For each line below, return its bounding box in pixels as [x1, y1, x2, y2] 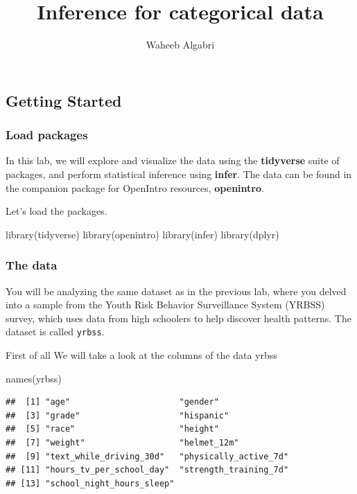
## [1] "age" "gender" [6, 397, 219, 407]
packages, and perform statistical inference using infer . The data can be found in [6, 166, 352, 181]
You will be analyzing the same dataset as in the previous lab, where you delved [6, 283, 347, 298]
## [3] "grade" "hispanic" [6, 410, 229, 421]
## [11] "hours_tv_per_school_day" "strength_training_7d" [6, 465, 289, 475]
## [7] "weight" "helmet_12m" [6, 437, 239, 448]
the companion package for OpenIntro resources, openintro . [6, 180, 264, 195]
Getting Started [6, 89, 122, 111]
